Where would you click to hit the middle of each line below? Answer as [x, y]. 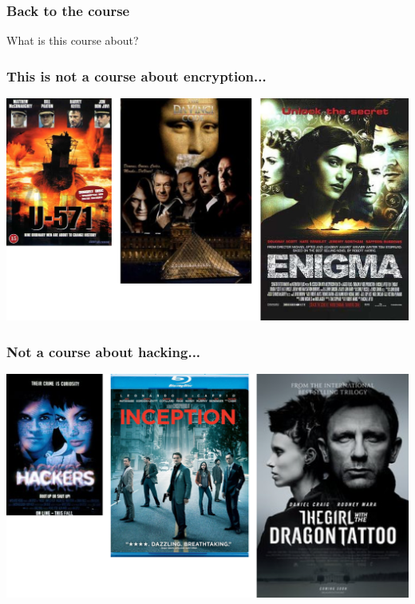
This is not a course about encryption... [136, 75]
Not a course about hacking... [104, 351]
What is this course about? [73, 40]
